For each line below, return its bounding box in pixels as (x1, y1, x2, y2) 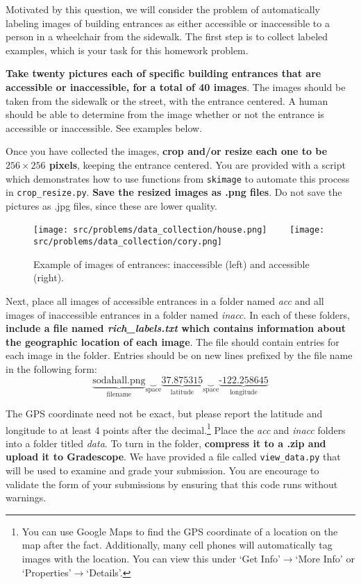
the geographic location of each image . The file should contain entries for (6, 334, 339, 349)
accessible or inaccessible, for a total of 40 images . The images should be (6, 79, 346, 94)
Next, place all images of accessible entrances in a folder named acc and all (6, 293, 324, 308)
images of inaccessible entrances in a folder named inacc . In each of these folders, (6, 307, 350, 322)
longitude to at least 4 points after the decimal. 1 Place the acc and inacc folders (6, 420, 346, 437)
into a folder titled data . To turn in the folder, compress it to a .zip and (6, 435, 326, 450)
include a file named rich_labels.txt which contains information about (6, 321, 346, 335)
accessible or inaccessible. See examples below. (6, 120, 203, 135)
